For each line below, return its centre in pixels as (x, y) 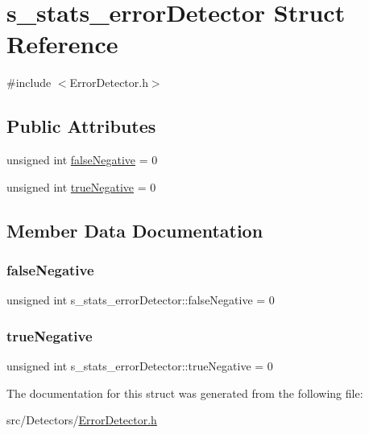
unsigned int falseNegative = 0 (82, 160)
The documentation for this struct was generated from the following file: (185, 393)
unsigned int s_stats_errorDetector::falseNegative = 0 (141, 300)
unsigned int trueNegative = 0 (81, 186)
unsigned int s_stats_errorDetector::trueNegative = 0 (140, 366)
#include (29, 83)
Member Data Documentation (135, 230)
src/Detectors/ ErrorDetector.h (82, 420)
